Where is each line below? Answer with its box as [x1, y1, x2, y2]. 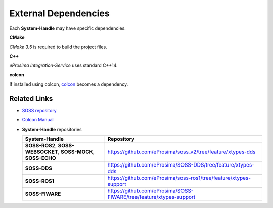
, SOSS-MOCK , [58, 148, 95, 155]
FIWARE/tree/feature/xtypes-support [107, 193, 196, 200]
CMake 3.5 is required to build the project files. [9, 44, 107, 50]
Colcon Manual [22, 117, 54, 123]
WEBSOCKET [25, 148, 58, 155]
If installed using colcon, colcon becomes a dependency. [9, 81, 128, 87]
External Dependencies [9, 8, 110, 19]
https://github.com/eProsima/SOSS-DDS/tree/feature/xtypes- [107, 161, 255, 168]
